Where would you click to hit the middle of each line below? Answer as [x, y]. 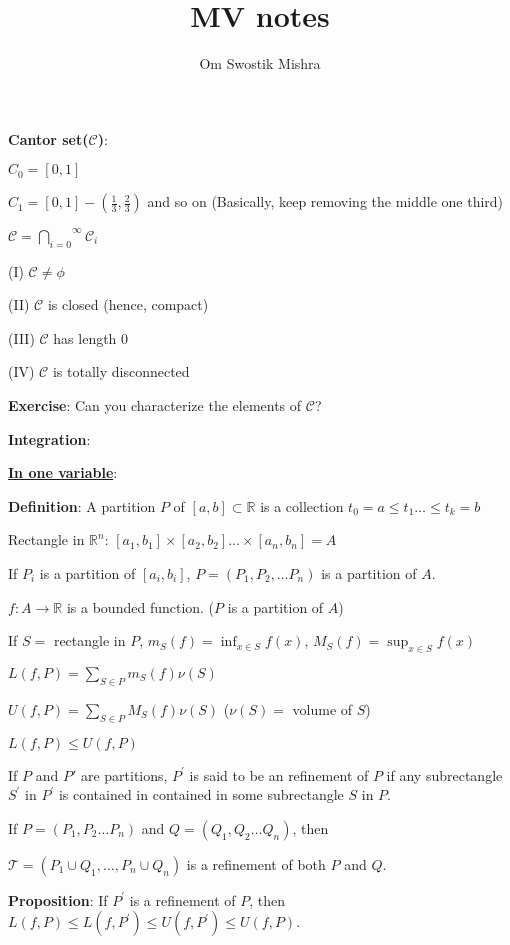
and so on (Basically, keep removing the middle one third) [325, 201]
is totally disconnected [121, 371]
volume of [322, 708]
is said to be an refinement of [279, 774]
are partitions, [124, 774]
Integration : [49, 438]
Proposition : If [58, 899]
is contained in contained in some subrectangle [201, 794]
